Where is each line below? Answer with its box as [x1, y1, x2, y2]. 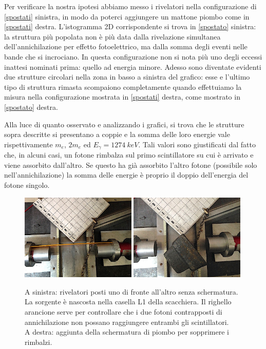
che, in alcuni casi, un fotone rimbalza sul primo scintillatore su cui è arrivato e [4, 149, 254, 160]
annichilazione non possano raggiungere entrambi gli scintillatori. [25, 316, 229, 327]
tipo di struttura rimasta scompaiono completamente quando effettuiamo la [4, 81, 242, 92]
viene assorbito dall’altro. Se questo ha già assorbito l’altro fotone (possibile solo [4, 159, 257, 170]
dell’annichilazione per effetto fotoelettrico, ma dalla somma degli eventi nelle [4, 41, 248, 52]
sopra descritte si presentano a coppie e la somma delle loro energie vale [4, 129, 230, 140]
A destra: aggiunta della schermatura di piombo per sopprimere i [25, 326, 229, 337]
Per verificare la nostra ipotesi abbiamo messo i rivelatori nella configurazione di [4, 1, 257, 11]
